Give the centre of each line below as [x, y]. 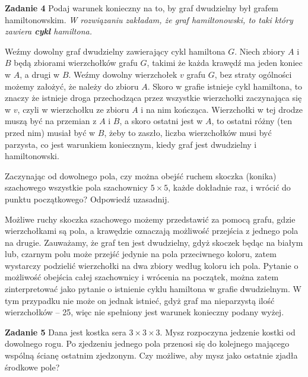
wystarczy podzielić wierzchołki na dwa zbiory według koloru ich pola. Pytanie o [152, 265]
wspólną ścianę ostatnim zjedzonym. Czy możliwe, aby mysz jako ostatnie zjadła [151, 355]
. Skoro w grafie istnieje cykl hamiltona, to [225, 86]
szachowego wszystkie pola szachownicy [76, 187]
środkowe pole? [32, 367]
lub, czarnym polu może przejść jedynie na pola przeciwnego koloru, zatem [141, 254]
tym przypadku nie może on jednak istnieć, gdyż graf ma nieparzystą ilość [140, 300]
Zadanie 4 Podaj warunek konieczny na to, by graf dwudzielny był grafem [142, 8]
